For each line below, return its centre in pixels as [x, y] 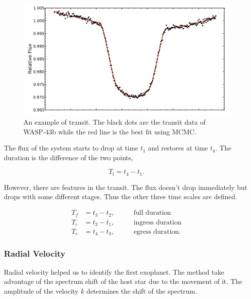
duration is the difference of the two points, [69, 157]
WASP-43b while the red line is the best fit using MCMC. [110, 131]
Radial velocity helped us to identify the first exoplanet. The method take [114, 271]
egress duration [156, 232]
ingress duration [157, 222]
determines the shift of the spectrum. [142, 290]
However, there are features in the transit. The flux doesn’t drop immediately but [126, 187]
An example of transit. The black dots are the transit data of [115, 122]
